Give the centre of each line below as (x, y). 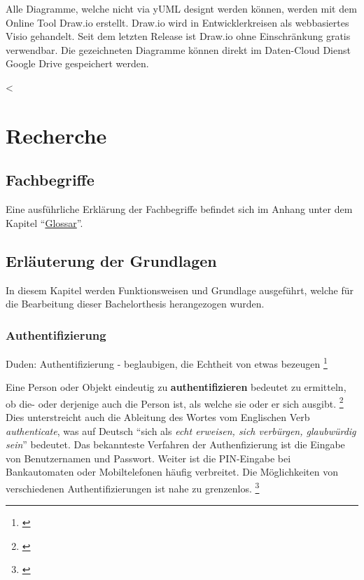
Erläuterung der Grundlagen (111, 260)
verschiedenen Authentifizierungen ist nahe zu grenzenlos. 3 (133, 487)
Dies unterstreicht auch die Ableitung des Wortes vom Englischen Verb (158, 417)
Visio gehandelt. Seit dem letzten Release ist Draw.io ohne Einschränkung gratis (178, 36)
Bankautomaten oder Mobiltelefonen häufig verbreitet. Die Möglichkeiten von (172, 472)
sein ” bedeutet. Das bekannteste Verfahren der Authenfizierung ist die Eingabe (175, 444)
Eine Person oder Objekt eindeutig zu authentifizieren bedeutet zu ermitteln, (176, 387)
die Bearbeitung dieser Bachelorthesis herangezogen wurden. (135, 304)
